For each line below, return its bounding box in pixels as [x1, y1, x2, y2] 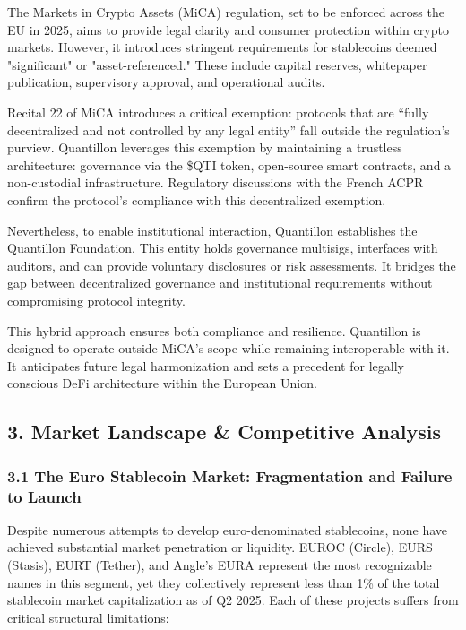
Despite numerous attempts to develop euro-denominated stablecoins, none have [7, 520, 448, 539]
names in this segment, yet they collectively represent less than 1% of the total [7, 573, 440, 591]
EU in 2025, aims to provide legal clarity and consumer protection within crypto [7, 20, 449, 39]
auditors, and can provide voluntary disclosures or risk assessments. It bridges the [7, 255, 456, 274]
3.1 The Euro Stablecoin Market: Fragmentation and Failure [7, 464, 453, 487]
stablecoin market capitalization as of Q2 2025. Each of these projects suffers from [7, 591, 459, 609]
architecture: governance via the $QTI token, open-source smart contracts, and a [7, 155, 452, 174]
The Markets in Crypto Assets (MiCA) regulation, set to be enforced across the [7, 3, 444, 21]
